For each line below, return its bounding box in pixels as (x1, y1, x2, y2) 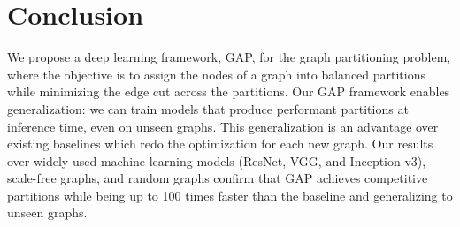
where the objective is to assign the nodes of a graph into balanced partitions (7, 64, 426, 83)
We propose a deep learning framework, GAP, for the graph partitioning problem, (7, 48, 451, 66)
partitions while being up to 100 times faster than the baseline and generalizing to (7, 185, 453, 204)
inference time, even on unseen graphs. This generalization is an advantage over (7, 117, 439, 135)
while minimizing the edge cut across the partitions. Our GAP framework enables (7, 82, 450, 101)
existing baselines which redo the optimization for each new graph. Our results (7, 134, 433, 153)
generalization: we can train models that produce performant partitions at (7, 99, 409, 117)
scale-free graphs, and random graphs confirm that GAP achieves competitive (7, 169, 428, 187)
